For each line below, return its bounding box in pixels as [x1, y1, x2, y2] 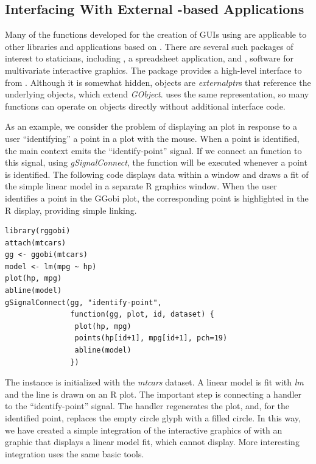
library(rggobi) [5, 227, 71, 236]
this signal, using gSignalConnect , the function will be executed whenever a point [5, 156, 307, 169]
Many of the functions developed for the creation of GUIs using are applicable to [5, 28, 307, 41]
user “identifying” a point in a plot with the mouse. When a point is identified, [5, 132, 300, 144]
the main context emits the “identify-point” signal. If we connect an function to [5, 144, 302, 156]
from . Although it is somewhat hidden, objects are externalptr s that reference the [5, 76, 311, 88]
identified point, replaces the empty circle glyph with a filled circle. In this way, [5, 412, 301, 424]
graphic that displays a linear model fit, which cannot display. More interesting [5, 435, 300, 448]
